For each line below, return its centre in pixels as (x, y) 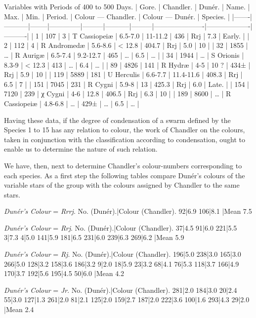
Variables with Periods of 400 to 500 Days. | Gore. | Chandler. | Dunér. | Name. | (127, 6)
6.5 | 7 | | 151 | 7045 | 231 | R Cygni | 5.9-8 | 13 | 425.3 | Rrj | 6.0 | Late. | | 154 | (127, 84)
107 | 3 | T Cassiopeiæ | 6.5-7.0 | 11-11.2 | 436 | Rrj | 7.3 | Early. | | (147, 35)
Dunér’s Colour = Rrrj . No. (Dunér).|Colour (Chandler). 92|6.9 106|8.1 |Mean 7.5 (128, 211)
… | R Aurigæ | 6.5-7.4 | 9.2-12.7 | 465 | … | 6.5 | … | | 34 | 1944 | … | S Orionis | (124, 55)
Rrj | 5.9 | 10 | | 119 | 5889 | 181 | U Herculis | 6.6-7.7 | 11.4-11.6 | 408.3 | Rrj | (123, 74)
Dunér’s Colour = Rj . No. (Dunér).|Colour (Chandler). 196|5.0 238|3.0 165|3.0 (123, 254)
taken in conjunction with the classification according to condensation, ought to (125, 139)
